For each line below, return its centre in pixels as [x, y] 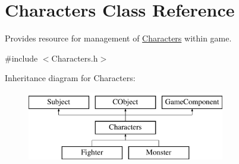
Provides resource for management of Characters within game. [118, 38]
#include [21, 58]
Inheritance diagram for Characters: [70, 78]
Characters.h [75, 58]
